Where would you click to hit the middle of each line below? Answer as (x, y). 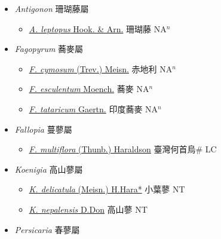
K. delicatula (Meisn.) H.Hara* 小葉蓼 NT (107, 189)
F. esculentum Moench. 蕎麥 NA (89, 89)
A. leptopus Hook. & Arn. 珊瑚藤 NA (98, 28)
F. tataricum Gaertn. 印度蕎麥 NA (93, 108)
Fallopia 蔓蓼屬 (43, 129)
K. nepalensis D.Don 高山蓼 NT (88, 209)
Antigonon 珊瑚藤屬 (52, 8)
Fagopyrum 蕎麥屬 (49, 49)
